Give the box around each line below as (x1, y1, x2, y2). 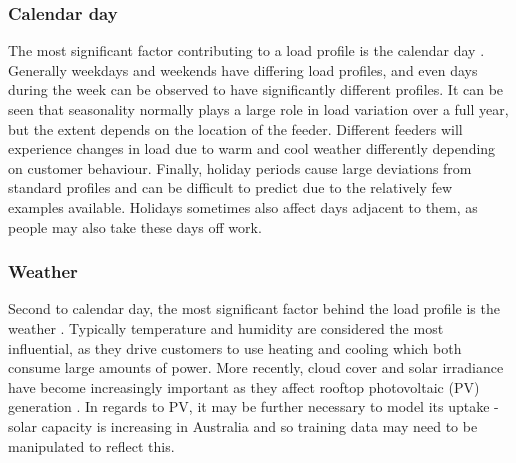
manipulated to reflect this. (8, 435, 175, 456)
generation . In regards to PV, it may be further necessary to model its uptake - (8, 396, 499, 417)
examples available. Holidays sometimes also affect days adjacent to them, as (8, 196, 478, 217)
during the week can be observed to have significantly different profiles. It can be (8, 79, 504, 100)
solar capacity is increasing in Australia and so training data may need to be (8, 415, 478, 436)
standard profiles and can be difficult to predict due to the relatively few (8, 177, 453, 198)
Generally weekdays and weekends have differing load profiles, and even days (8, 59, 478, 80)
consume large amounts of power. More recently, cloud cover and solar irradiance (8, 357, 504, 378)
